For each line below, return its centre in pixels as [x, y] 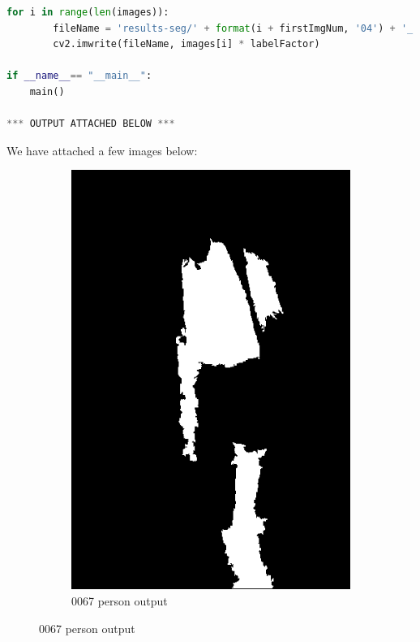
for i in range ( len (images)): [88, 12]
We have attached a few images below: [102, 150]
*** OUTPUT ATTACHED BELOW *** [91, 124]
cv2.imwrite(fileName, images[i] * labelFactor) [186, 44]
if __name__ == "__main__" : [79, 76]
